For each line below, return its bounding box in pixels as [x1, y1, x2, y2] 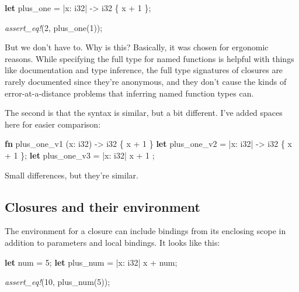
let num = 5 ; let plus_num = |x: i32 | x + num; [5, 256, 178, 268]
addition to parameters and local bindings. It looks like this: [5, 236, 220, 248]
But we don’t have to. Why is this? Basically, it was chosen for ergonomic [5, 41, 269, 53]
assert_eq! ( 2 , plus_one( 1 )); [5, 21, 103, 33]
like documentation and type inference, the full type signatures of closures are [5, 64, 283, 76]
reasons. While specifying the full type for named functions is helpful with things [5, 52, 294, 64]
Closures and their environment [5, 197, 200, 215]
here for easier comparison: [5, 118, 101, 130]
